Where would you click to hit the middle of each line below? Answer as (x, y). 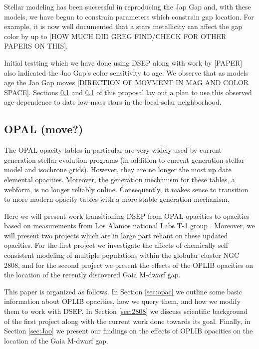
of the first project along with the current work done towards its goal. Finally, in (127, 321)
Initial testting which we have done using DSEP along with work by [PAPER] (123, 62)
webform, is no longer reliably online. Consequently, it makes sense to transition (126, 189)
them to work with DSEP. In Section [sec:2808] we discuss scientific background (126, 311)
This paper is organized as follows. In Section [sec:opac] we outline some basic (123, 291)
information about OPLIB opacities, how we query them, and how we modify (123, 301)
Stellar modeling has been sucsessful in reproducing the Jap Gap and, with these (128, 7)
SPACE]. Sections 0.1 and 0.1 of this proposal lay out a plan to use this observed (128, 92)
